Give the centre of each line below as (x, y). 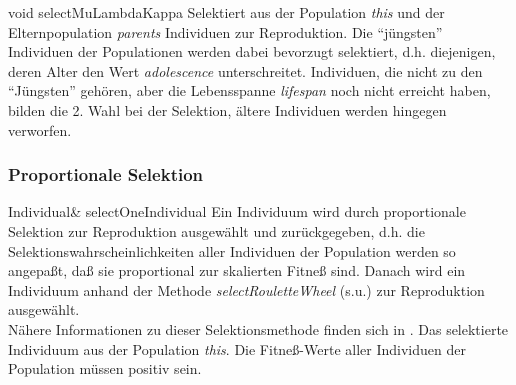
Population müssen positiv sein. (105, 368)
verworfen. (40, 129)
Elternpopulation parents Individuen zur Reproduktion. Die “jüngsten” (225, 31)
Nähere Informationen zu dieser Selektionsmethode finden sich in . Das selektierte (258, 328)
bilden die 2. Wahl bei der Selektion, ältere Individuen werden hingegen (227, 109)
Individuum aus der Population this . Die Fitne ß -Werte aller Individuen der (237, 348)
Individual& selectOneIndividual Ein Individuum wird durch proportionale (237, 211)
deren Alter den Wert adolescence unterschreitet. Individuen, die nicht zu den (245, 70)
